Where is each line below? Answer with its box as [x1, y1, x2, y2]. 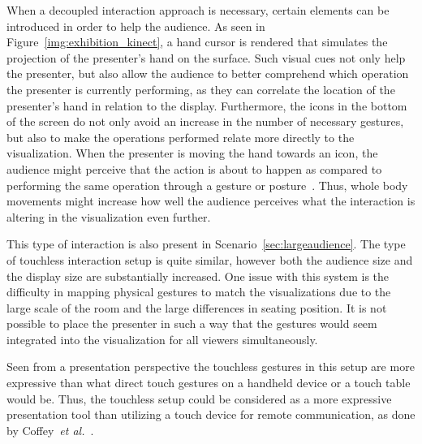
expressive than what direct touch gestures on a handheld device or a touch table [6, 374, 411, 391]
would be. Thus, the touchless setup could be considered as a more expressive [6, 390, 392, 407]
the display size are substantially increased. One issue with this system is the [6, 267, 390, 284]
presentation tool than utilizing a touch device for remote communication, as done [6, 406, 416, 423]
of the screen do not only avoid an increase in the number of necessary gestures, [6, 113, 404, 130]
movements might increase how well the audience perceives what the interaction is [6, 192, 416, 209]
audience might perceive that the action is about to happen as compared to [6, 160, 382, 177]
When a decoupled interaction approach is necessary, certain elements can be [6, 2, 390, 18]
